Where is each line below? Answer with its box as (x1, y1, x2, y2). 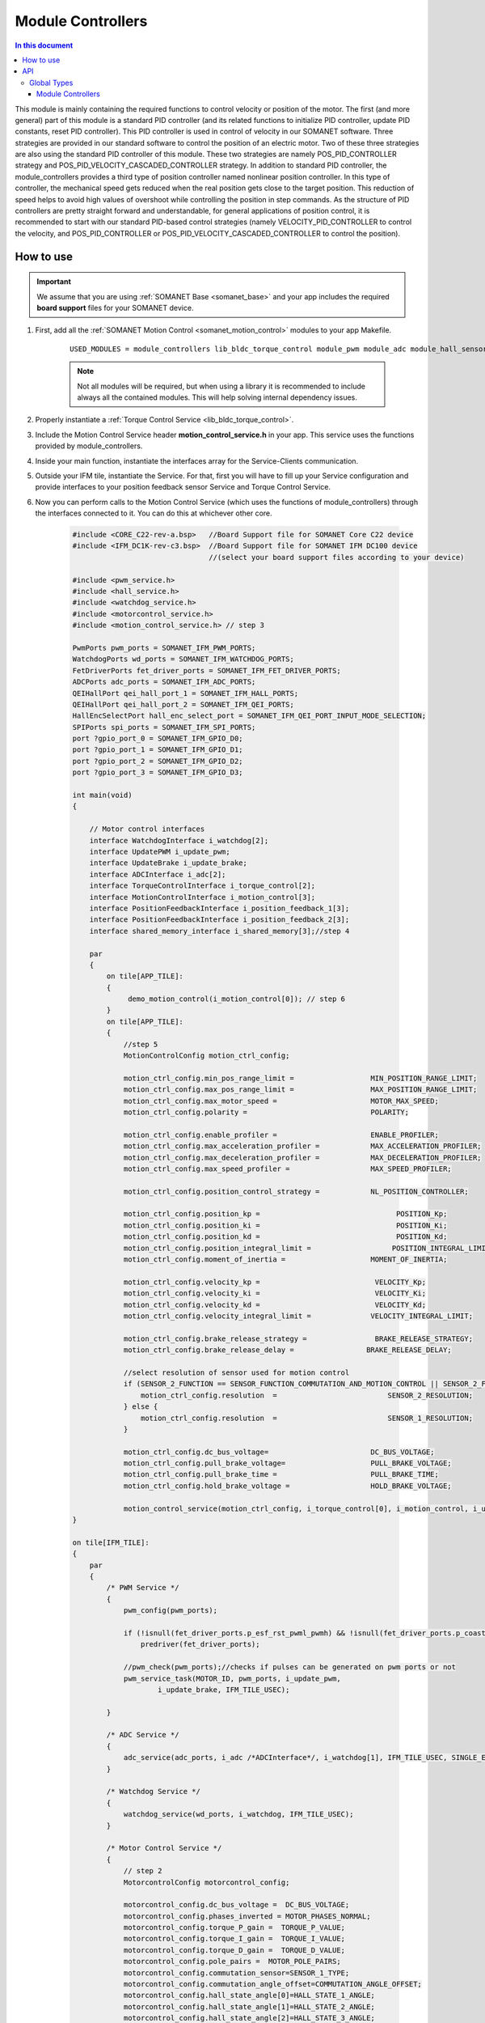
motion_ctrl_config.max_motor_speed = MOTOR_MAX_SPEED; (123, 1096, 440, 1105)
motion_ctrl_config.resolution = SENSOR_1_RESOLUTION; (140, 1413, 473, 1423)
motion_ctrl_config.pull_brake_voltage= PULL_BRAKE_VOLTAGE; (123, 1459, 452, 1468)
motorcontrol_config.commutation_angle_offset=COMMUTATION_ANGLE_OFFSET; (123, 1979, 422, 1989)
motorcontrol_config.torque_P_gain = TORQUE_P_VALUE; (123, 1923, 346, 1932)
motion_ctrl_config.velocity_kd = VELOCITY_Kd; (123, 1300, 427, 1309)
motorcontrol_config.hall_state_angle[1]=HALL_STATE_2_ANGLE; (123, 2002, 376, 2011)
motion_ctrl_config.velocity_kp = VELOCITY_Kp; (123, 1277, 427, 1287)
